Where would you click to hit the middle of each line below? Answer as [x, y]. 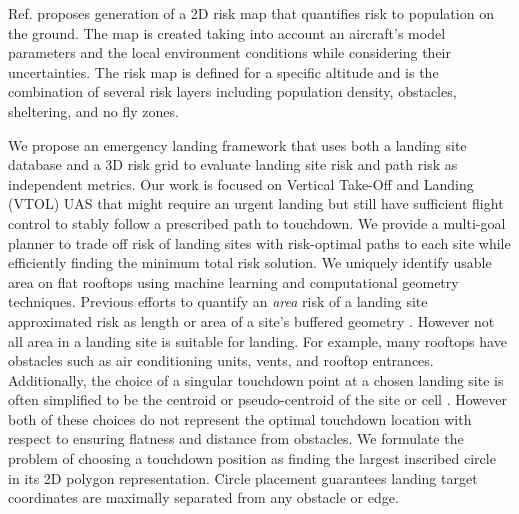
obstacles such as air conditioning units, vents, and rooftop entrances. [221, 360]
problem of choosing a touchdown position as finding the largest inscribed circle [252, 458]
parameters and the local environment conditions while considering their [230, 52]
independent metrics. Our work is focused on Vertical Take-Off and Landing [241, 183]
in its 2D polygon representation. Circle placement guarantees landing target [243, 477]
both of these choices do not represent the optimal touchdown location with [240, 418]
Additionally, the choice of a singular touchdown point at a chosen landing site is [256, 379]
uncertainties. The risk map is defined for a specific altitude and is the [223, 71]
